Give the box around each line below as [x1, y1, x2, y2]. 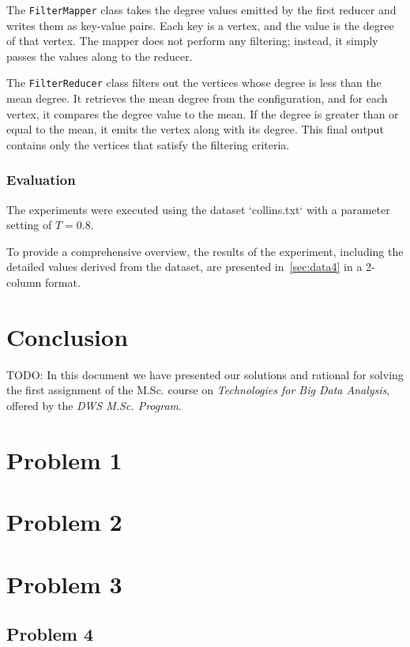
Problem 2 [6, 506, 122, 538]
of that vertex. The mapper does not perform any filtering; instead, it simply [6, 32, 378, 49]
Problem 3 [6, 567, 122, 600]
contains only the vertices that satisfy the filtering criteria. [6, 136, 290, 152]
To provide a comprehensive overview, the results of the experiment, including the [6, 243, 404, 259]
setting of [6, 216, 52, 233]
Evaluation [6, 170, 76, 190]
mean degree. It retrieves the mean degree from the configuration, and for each [6, 90, 388, 107]
